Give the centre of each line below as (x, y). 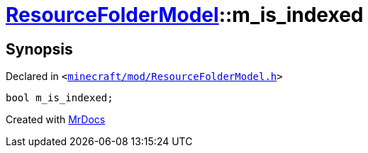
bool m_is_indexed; (60, 98)
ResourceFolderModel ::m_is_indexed (185, 15)
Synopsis (39, 49)
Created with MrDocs (56, 120)
